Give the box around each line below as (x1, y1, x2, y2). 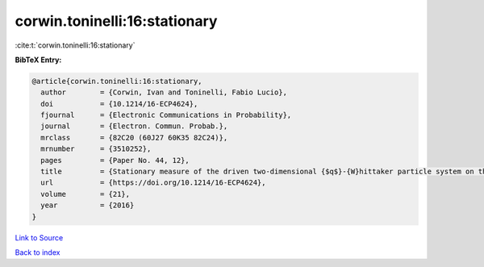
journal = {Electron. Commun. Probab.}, (40, 122, 228, 131)
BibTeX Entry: (15, 55, 62, 65)
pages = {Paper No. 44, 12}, (40, 156, 190, 165)
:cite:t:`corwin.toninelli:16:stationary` (15, 40, 136, 50)
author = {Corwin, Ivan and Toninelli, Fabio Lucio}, (40, 88, 288, 97)
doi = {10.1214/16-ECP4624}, (40, 99, 198, 108)
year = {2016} (40, 201, 135, 210)
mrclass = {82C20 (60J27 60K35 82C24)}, (40, 133, 228, 142)
